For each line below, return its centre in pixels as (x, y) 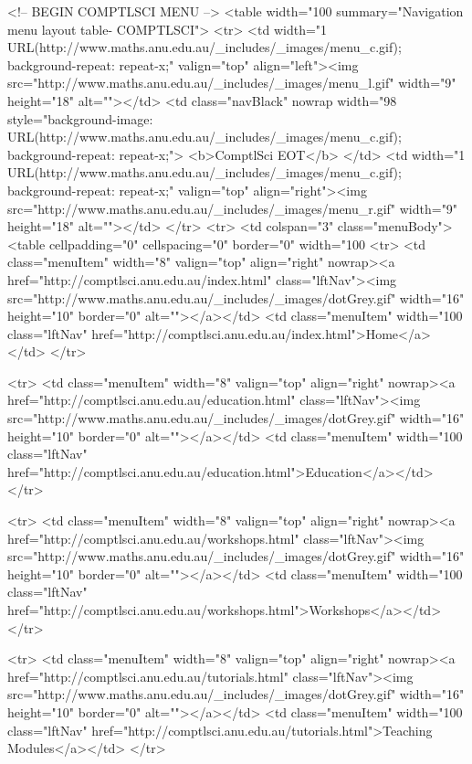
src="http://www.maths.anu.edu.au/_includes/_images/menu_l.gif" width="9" (232, 83)
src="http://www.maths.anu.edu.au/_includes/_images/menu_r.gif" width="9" (233, 208)
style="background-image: (80, 118)
